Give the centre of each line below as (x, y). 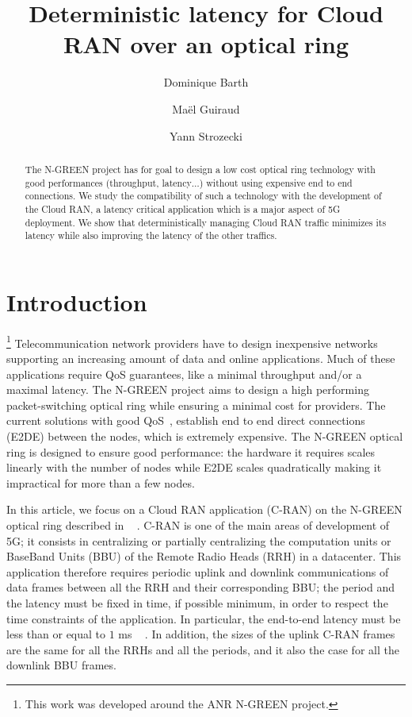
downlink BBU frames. (61, 665)
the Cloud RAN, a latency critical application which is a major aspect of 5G (183, 208)
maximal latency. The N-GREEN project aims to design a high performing (188, 389)
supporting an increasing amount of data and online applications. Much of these (201, 358)
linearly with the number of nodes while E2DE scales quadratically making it (194, 467)
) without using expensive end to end (276, 182)
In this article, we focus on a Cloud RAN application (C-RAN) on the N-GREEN (204, 509)
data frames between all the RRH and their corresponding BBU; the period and (200, 587)
